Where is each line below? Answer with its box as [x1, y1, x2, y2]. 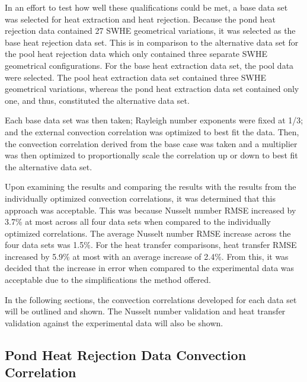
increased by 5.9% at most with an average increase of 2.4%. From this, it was [5, 250, 289, 262]
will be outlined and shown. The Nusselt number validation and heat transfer [5, 305, 286, 317]
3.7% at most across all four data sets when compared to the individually [5, 215, 271, 228]
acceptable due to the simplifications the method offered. [5, 273, 211, 286]
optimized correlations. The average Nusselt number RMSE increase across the [5, 227, 291, 239]
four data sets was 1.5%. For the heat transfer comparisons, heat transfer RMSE [5, 238, 297, 251]
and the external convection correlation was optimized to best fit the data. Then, [5, 125, 299, 138]
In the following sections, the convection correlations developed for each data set [5, 293, 297, 305]
